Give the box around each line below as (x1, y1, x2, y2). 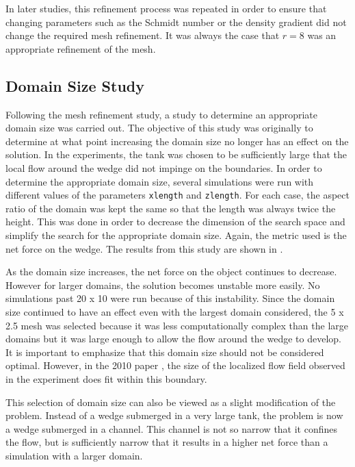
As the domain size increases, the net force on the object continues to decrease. (5, 264, 337, 279)
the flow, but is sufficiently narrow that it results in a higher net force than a (5, 435, 328, 449)
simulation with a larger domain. (5, 448, 143, 462)
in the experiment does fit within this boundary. (5, 371, 207, 386)
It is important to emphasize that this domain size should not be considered (5, 344, 324, 359)
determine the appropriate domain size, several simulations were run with (5, 174, 314, 188)
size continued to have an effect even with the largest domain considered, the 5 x (5, 304, 344, 318)
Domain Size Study (5, 75, 144, 96)
